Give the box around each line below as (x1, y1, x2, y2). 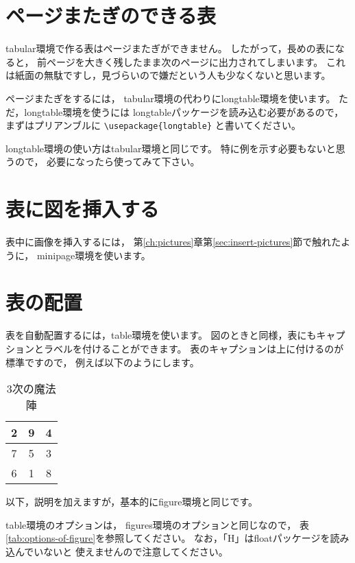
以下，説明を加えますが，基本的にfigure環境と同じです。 (5, 494, 258, 509)
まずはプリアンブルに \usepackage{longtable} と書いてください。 (5, 118, 302, 132)
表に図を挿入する (5, 195, 160, 223)
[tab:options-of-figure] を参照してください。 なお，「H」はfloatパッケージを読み (5, 531, 350, 545)
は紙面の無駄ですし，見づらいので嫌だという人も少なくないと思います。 (5, 68, 331, 82)
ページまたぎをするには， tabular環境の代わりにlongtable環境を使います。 (5, 91, 336, 105)
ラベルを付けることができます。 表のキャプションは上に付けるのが (43, 341, 344, 355)
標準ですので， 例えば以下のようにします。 (5, 355, 199, 369)
